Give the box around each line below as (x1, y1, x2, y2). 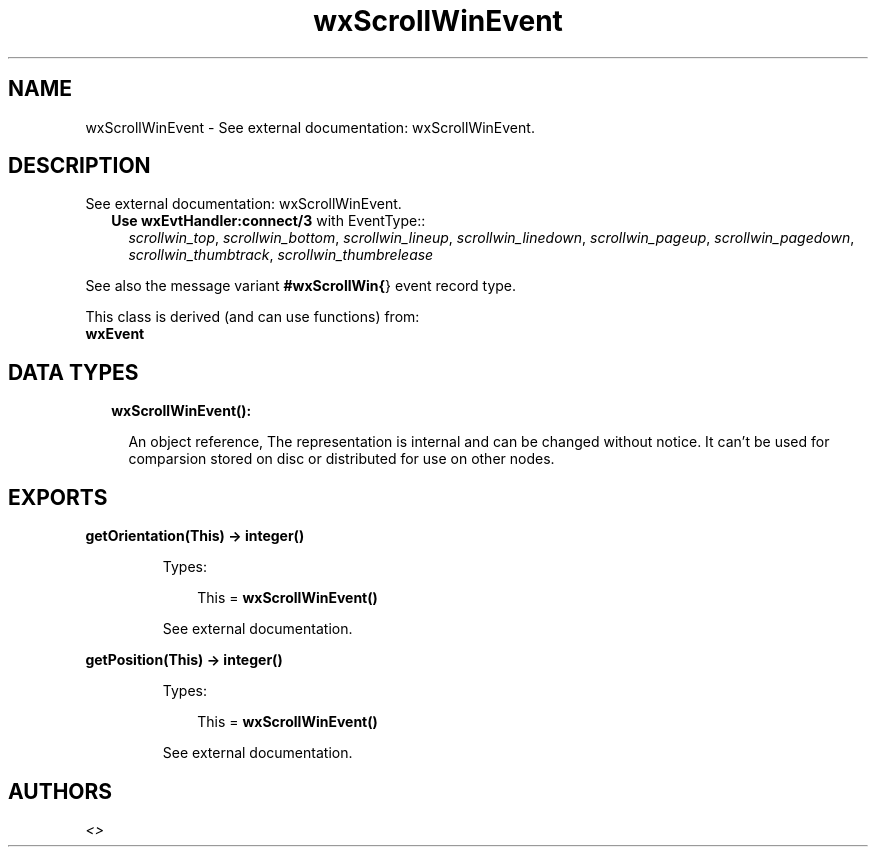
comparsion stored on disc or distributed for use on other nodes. (128, 450, 555, 468)
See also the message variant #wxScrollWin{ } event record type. (85, 277, 517, 295)
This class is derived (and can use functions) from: (85, 308, 420, 326)
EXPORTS (8, 484, 108, 510)
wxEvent (85, 325, 145, 343)
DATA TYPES (8, 359, 139, 385)
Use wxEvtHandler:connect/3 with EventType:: (111, 212, 426, 230)
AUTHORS (8, 778, 113, 804)
